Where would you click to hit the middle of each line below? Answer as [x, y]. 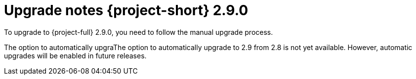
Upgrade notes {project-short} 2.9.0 [126, 10]
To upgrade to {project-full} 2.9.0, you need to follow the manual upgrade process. [139, 32]
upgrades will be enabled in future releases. [75, 55]
